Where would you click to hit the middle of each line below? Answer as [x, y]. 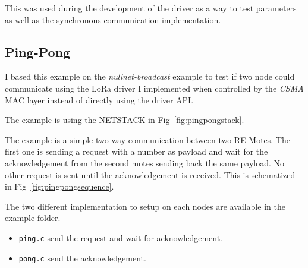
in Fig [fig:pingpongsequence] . [59, 186]
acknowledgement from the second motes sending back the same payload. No [145, 163]
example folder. [33, 218]
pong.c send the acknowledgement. [82, 258]
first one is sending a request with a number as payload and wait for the [136, 151]
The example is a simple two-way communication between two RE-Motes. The [148, 139]
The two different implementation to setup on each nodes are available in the [145, 206]
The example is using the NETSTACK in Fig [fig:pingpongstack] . [125, 120]
